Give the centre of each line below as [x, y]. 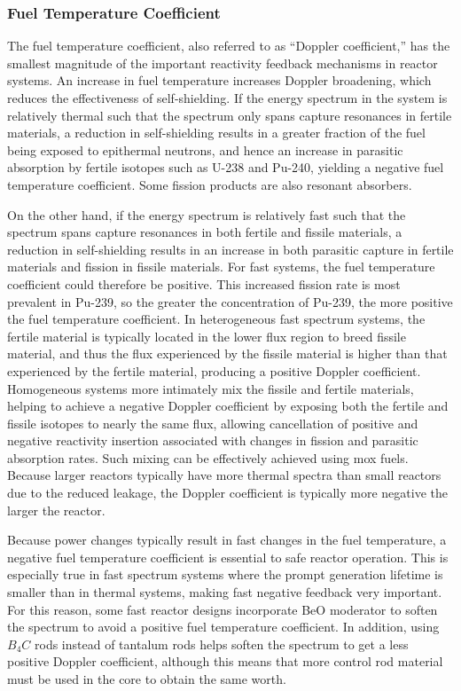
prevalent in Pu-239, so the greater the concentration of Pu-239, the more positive [230, 301]
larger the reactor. [56, 510]
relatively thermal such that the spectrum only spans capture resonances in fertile [230, 115]
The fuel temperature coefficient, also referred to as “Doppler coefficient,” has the [229, 46]
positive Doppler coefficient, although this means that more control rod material [225, 661]
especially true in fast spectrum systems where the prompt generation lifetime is [225, 574]
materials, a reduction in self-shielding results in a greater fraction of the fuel [216, 133]
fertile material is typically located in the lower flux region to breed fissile [207, 336]
